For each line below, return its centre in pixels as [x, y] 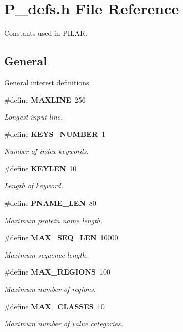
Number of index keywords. [46, 151]
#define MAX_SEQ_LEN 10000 [61, 237]
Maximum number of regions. [50, 289]
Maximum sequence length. [46, 254]
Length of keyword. [34, 185]
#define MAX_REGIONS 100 [57, 272]
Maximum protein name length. [54, 220]
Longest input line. [34, 117]
